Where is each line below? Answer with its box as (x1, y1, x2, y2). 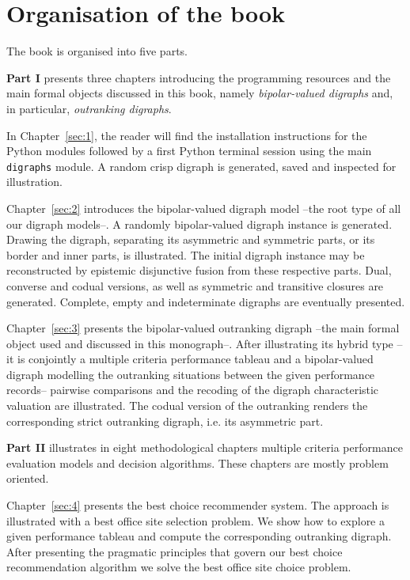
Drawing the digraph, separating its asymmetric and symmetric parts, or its (6, 231, 375, 248)
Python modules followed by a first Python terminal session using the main (6, 142, 372, 159)
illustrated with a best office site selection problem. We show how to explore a (6, 512, 385, 529)
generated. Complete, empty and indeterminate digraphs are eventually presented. (6, 293, 405, 309)
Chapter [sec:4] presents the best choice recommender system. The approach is (6, 497, 389, 514)
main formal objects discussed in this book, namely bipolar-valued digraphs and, (6, 85, 393, 101)
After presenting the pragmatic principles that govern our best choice (6, 543, 343, 559)
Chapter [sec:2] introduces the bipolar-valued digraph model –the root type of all (6, 199, 401, 216)
